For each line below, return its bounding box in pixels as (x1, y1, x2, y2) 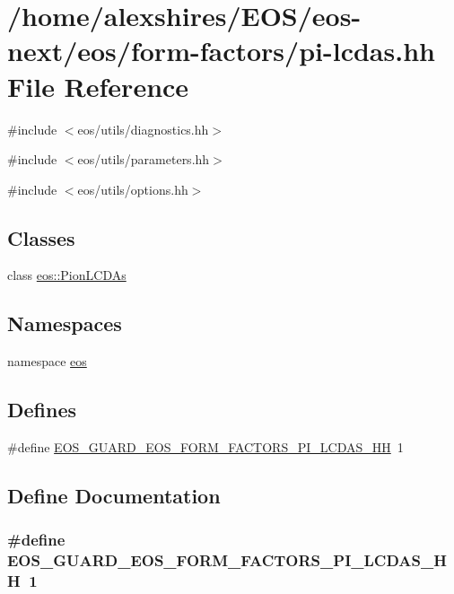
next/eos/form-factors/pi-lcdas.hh (7, 32, 435, 69)
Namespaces (7, 310, 122, 337)
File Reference (7, 67, 189, 104)
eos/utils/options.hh (77, 179, 188, 198)
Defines (7, 396, 77, 424)
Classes (7, 223, 75, 251)
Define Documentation (7, 482, 221, 510)
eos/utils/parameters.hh (77, 150, 210, 169)
